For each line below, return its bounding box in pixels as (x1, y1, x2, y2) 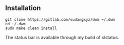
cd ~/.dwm (5, 21, 26, 26)
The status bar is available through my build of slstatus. (5, 34, 119, 40)
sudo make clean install (5, 26, 57, 31)
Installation (5, 4, 41, 12)
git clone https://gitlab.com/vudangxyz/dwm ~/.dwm (5, 17, 115, 22)
